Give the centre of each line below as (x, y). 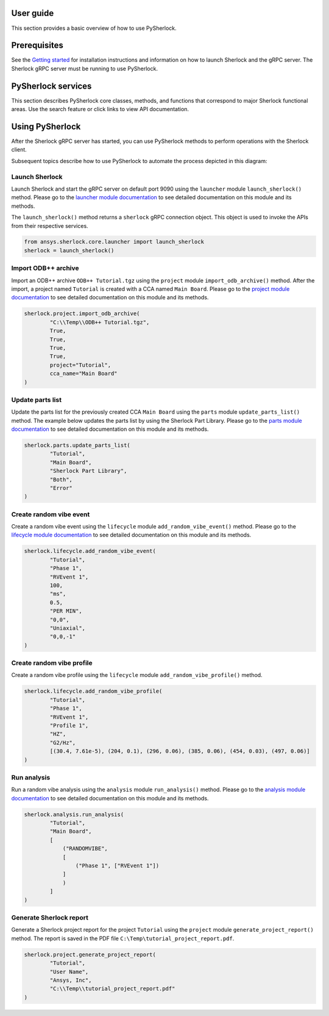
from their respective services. (50, 225)
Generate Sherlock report (50, 918)
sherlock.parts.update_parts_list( (77, 445)
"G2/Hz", (63, 743)
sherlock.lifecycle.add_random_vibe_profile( (93, 691)
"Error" (61, 488)
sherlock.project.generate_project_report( (90, 954)
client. (19, 150)
